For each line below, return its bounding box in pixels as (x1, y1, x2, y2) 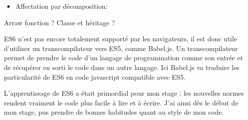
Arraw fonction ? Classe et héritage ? (4, 17, 115, 27)
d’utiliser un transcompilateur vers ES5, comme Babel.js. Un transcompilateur (4, 43, 238, 53)
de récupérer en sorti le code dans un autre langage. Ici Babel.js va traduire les (4, 62, 240, 72)
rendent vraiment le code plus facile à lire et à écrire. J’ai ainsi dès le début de (4, 97, 238, 107)
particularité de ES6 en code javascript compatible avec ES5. (4, 71, 186, 82)
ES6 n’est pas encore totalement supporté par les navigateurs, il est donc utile (4, 34, 237, 44)
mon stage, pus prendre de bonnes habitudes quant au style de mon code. (4, 107, 224, 117)
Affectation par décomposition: (15, 1, 108, 11)
